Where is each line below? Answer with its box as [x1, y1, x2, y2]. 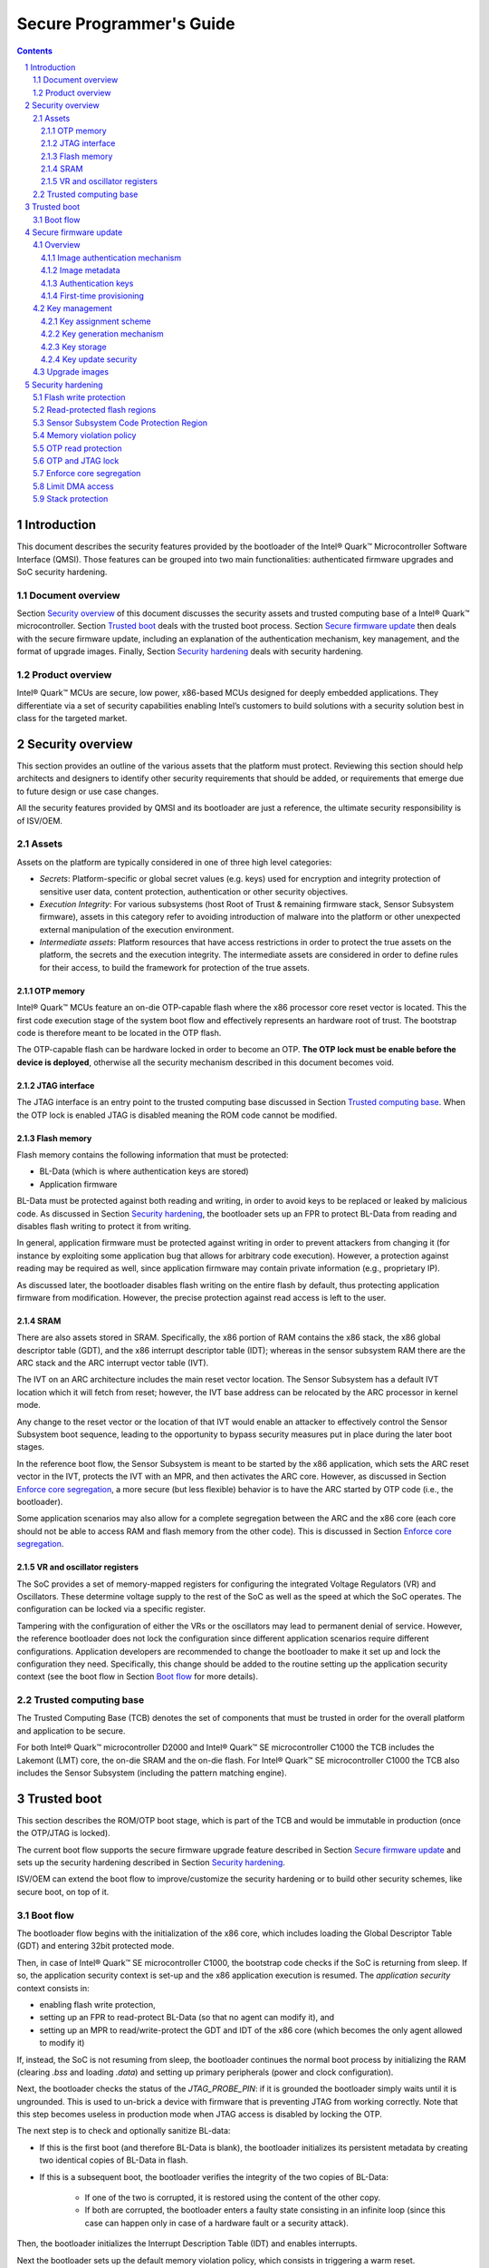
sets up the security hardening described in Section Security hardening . [16, 1857, 285, 1868]
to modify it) [39, 2038, 85, 2048]
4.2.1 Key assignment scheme [41, 316, 151, 327]
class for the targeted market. [16, 713, 128, 724]
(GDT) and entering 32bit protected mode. [16, 1941, 175, 1951]
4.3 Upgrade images [33, 367, 109, 377]
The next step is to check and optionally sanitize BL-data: [16, 2126, 231, 2136]
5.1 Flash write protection [33, 392, 126, 403]
